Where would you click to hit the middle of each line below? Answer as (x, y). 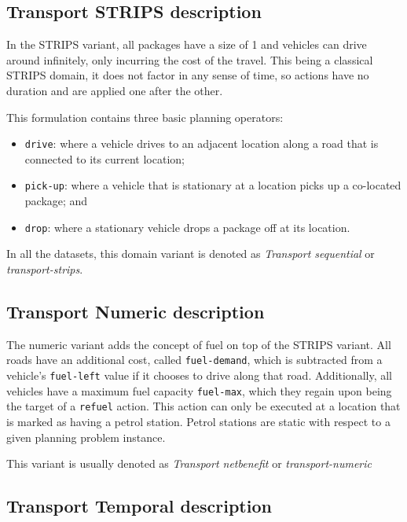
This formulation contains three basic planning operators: (145, 117)
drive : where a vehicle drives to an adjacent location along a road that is (202, 143)
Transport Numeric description (136, 311)
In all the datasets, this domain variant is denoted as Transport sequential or (191, 254)
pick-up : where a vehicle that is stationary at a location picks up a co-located (213, 185)
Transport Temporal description (139, 506)
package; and (56, 201)
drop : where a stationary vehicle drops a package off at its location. (187, 227)
